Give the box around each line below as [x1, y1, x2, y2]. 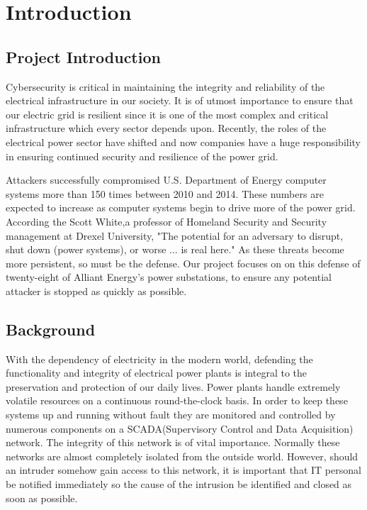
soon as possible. [6, 490, 78, 505]
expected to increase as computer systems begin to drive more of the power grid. [6, 200, 356, 215]
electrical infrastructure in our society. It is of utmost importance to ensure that [6, 93, 354, 108]
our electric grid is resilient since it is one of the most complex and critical [6, 106, 329, 121]
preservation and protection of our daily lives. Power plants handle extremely [6, 379, 341, 394]
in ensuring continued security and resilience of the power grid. [6, 148, 278, 163]
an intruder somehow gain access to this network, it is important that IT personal [6, 462, 361, 477]
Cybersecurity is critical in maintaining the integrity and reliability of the [6, 79, 325, 94]
